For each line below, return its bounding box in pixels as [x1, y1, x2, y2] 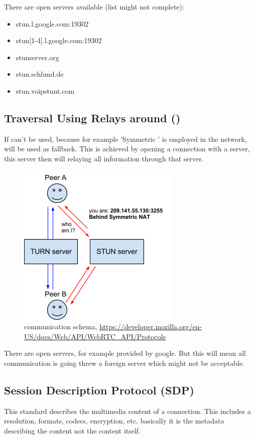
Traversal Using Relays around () [4, 110, 181, 125]
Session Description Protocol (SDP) [4, 382, 194, 397]
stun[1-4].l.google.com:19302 [16, 35, 102, 46]
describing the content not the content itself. [4, 425, 141, 435]
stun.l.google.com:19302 [16, 18, 89, 29]
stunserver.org [16, 52, 59, 62]
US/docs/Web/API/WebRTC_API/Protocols [24, 331, 166, 341]
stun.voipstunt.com [16, 85, 75, 96]
